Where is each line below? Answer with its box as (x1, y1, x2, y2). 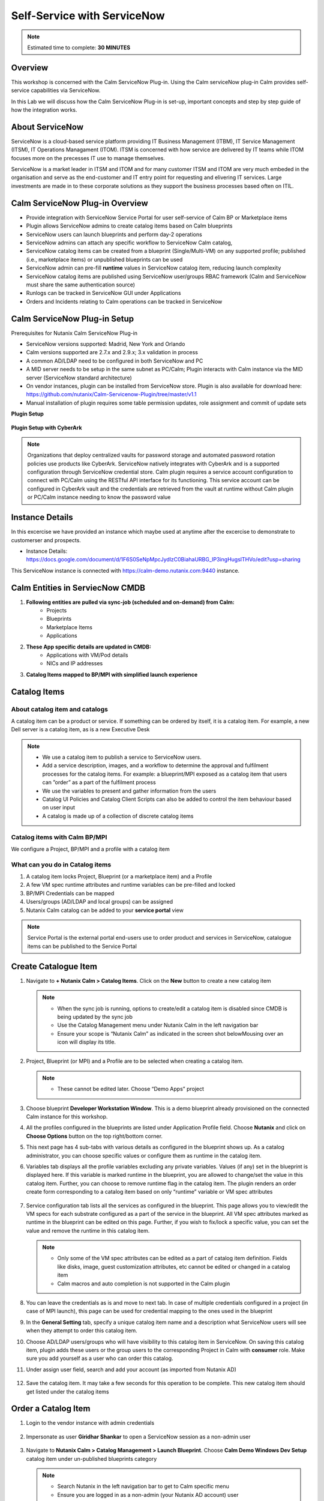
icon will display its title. (57, 1039, 116, 1046)
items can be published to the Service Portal (27, 943, 137, 950)
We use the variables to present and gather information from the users (42, 787, 217, 794)
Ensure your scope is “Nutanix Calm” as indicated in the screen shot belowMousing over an (57, 1030, 284, 1037)
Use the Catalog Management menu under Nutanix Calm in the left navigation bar (57, 1021, 259, 1029)
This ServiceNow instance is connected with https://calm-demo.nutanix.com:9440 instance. (11, 567, 240, 574)
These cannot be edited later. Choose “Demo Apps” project (57, 1086, 204, 1093)
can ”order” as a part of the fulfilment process (42, 779, 156, 786)
